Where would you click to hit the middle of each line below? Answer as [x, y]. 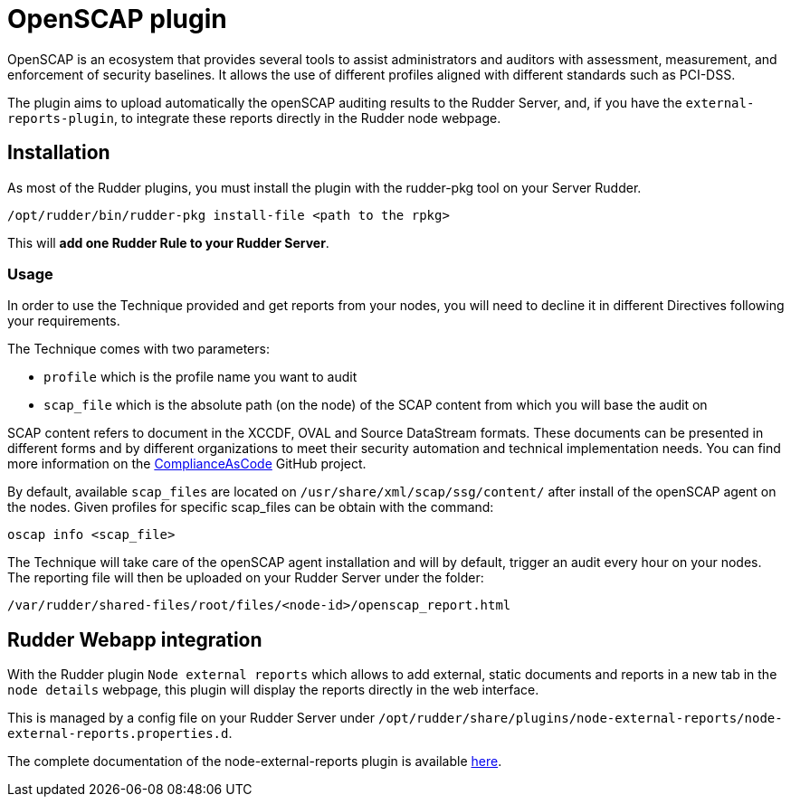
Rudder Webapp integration [135, 639]
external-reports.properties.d [118, 734]
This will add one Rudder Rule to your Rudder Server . [168, 242]
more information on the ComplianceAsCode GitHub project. [187, 464]
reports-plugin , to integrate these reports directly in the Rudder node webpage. [254, 118]
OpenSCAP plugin [117, 19]
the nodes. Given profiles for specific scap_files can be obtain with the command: [251, 507]
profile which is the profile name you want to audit [200, 377]
